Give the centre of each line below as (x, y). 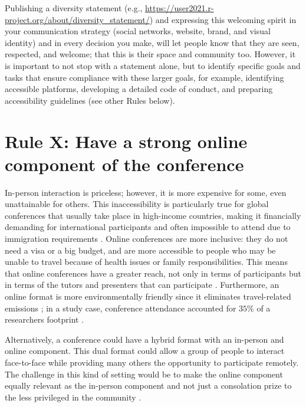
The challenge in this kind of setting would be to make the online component (144, 374)
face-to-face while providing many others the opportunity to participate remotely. (152, 362)
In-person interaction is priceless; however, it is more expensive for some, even (146, 192)
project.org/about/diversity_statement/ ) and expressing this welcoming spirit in (151, 19)
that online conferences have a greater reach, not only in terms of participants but (153, 273)
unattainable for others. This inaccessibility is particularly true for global (137, 204)
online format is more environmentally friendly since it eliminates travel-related (148, 296)
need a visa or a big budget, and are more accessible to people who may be (140, 250)
